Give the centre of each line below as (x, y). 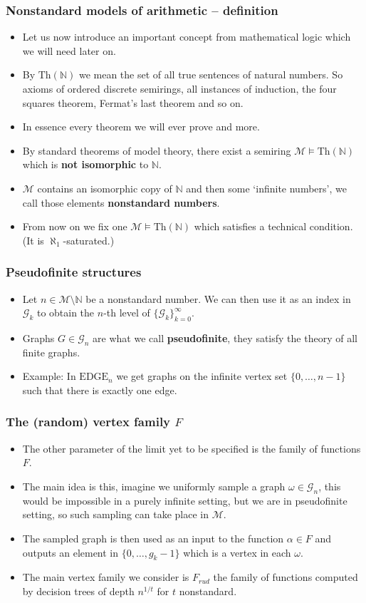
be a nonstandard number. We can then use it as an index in (218, 298)
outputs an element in (70, 552)
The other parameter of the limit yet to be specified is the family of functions (192, 448)
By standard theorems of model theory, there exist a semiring (157, 150)
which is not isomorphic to (85, 164)
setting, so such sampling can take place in (116, 514)
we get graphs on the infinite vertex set (202, 376)
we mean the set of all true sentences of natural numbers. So (211, 74)
